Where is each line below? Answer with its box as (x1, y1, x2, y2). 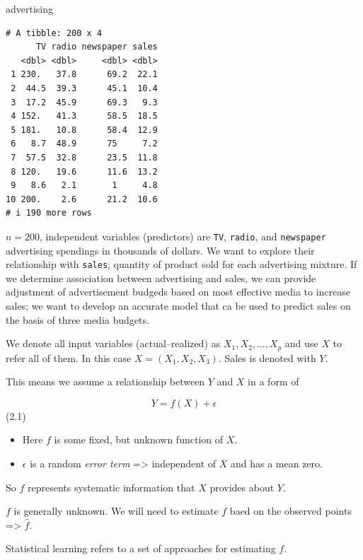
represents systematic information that (27, 479, 195, 494)
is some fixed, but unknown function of (54, 432, 224, 447)
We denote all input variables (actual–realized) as (6, 336, 221, 351)
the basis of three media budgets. (6, 312, 149, 327)
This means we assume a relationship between (6, 374, 205, 389)
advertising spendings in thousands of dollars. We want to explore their (6, 243, 315, 257)
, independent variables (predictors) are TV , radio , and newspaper (40, 228, 326, 243)
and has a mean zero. (231, 456, 323, 471)
